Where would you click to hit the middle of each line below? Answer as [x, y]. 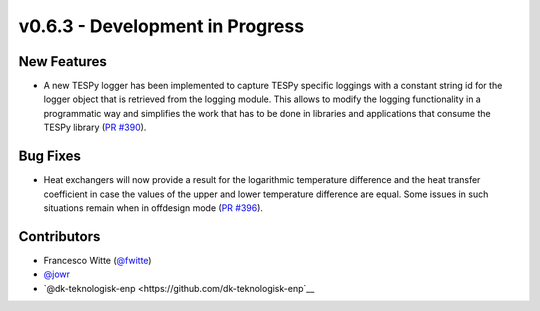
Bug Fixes [50, 156]
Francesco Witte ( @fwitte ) [97, 260]
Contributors [59, 236]
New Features [62, 61]
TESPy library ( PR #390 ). [95, 127]
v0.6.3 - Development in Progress [161, 26]
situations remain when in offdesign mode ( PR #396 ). [153, 207]
